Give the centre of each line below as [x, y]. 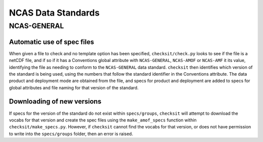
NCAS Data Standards [54, 13]
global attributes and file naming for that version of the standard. [74, 87]
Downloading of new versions [55, 102]
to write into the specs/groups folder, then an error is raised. [71, 134]
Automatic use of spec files [52, 42]
